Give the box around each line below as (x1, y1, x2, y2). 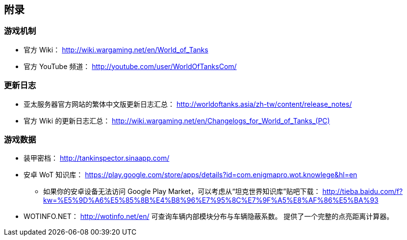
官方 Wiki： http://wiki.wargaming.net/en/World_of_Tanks (24, 45, 208, 54)
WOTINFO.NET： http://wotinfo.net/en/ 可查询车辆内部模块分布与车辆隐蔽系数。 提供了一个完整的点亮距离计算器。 (24, 212, 394, 221)
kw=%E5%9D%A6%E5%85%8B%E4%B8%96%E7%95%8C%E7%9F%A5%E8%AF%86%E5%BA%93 (43, 196, 379, 205)
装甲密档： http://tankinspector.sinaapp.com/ (24, 154, 170, 163)
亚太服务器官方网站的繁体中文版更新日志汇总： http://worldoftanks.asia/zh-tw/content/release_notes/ (24, 99, 352, 108)
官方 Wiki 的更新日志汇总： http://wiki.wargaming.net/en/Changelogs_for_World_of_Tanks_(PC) (24, 116, 330, 125)
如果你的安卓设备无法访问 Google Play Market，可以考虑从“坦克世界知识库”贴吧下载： (43, 187, 321, 196)
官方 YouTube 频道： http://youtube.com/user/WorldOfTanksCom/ (24, 62, 237, 71)
